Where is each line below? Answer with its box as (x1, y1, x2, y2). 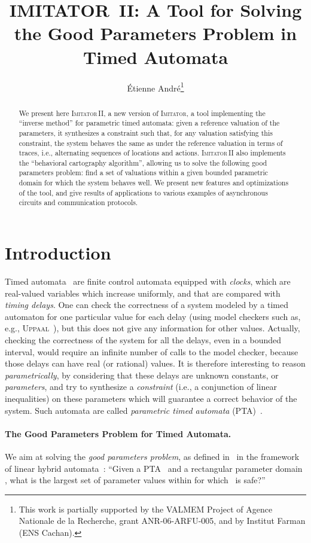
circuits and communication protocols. (19, 197, 138, 208)
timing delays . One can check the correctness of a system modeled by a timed (5, 298, 288, 311)
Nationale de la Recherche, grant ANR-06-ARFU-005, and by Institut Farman (19, 514, 306, 527)
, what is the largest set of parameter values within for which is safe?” (5, 474, 266, 486)
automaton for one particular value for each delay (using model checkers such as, (5, 310, 301, 322)
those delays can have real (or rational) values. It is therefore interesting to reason (5, 357, 306, 370)
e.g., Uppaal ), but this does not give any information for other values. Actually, (5, 322, 300, 334)
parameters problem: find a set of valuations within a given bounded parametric (19, 167, 269, 178)
